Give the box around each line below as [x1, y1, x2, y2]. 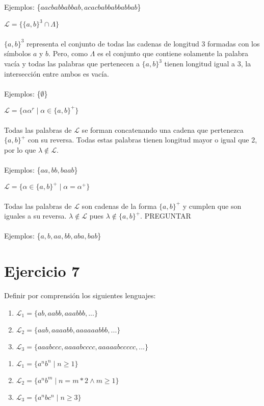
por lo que [4, 144, 36, 155]
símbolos [4, 48, 31, 59]
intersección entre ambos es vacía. [4, 68, 109, 79]
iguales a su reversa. [4, 210, 67, 221]
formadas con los [207, 38, 260, 49]
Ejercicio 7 [4, 260, 80, 281]
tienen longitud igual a [164, 58, 235, 69]
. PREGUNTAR [140, 210, 191, 221]
